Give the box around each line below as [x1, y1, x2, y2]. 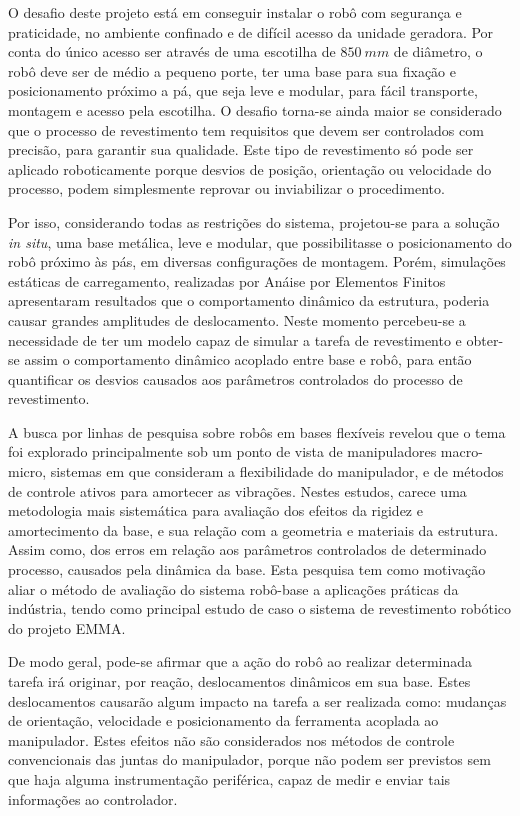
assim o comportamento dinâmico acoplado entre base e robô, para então [24, 349, 472, 370]
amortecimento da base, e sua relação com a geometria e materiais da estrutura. [8, 519, 499, 540]
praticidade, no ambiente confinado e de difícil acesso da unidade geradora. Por [8, 21, 494, 42]
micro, [8, 461, 47, 482]
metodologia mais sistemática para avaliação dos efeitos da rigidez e [8, 500, 423, 521]
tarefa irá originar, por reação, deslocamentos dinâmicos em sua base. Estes [8, 671, 471, 691]
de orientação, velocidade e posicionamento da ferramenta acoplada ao [8, 710, 439, 731]
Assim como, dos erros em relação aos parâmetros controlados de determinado [8, 539, 487, 560]
